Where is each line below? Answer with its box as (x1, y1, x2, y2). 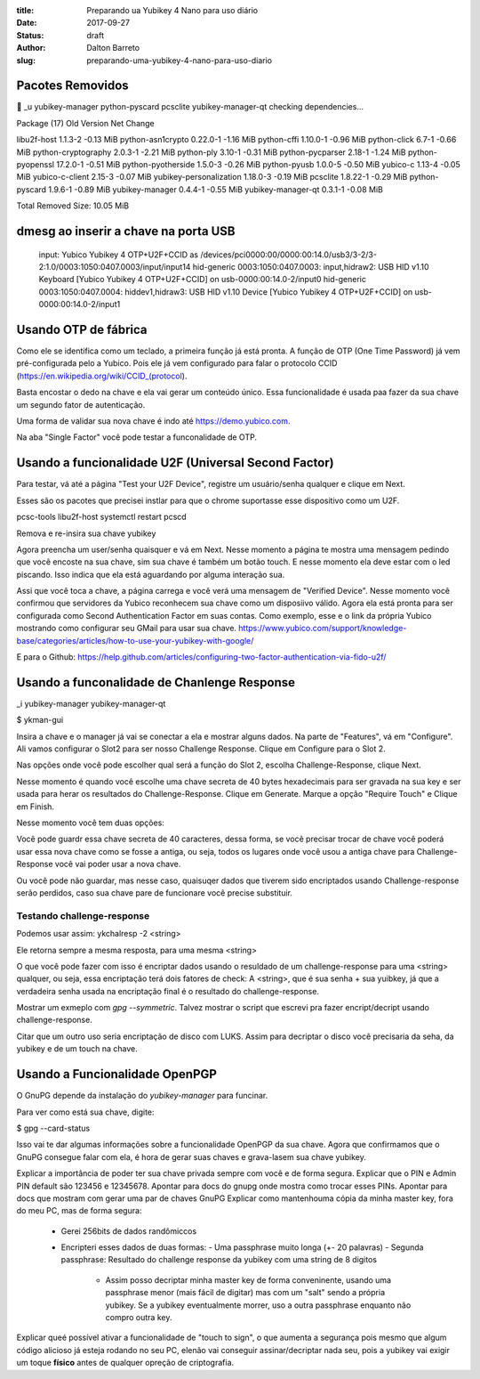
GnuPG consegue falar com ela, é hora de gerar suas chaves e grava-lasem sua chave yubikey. (16, 1151, 366, 1162)
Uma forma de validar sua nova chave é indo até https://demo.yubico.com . (16, 416, 291, 426)
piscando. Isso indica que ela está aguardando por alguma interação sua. (16, 569, 285, 580)
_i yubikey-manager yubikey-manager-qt (16, 698, 166, 709)
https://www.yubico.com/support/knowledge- (238, 623, 407, 634)
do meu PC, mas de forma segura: (16, 1205, 142, 1216)
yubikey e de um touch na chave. (16, 1043, 138, 1054)
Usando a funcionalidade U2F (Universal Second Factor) (16, 455, 334, 471)
